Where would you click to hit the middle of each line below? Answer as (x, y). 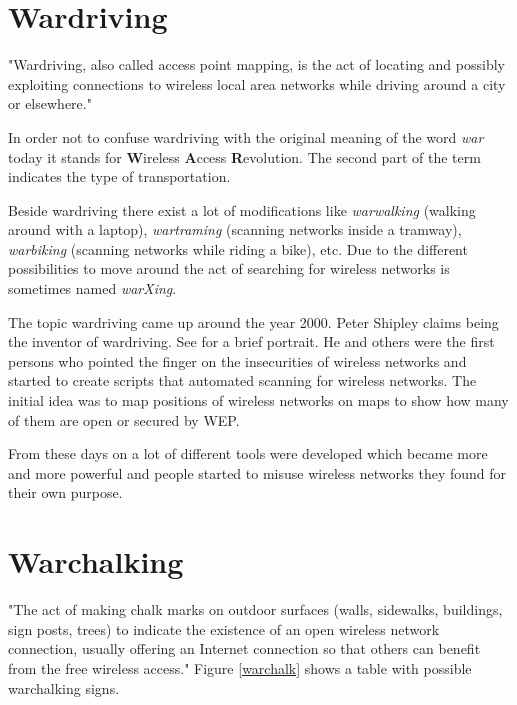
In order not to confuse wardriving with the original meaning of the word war (246, 136)
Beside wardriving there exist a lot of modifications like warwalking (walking (242, 209)
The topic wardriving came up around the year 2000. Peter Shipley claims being (253, 321)
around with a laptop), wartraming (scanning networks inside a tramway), (235, 229)
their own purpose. (65, 492)
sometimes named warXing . (92, 288)
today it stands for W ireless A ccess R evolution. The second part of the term (244, 156)
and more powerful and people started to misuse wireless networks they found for (257, 472)
